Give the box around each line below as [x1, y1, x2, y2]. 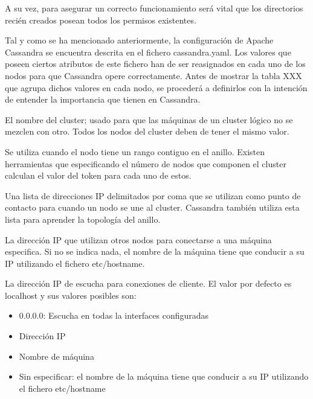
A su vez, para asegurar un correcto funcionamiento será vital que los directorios [5, 2, 303, 14]
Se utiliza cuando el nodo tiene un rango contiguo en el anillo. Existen [5, 145, 265, 158]
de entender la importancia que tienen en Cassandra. [5, 93, 201, 106]
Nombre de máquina [19, 350, 94, 362]
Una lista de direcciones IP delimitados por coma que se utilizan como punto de [5, 189, 301, 202]
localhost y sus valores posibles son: [5, 289, 137, 301]
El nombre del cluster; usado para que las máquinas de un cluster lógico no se [5, 113, 293, 126]
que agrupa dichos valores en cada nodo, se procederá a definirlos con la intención [5, 81, 308, 94]
